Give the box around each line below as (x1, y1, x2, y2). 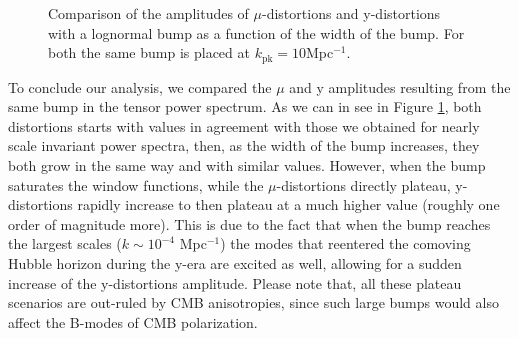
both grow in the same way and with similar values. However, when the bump (8, 155, 486, 176)
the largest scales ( (8, 233, 122, 254)
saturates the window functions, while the (8, 174, 264, 195)
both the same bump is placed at (48, 42, 250, 63)
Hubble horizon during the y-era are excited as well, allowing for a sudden (8, 252, 462, 273)
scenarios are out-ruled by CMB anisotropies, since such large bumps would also (8, 292, 499, 313)
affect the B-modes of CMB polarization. (8, 311, 258, 332)
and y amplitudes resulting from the (289, 76, 511, 97)
